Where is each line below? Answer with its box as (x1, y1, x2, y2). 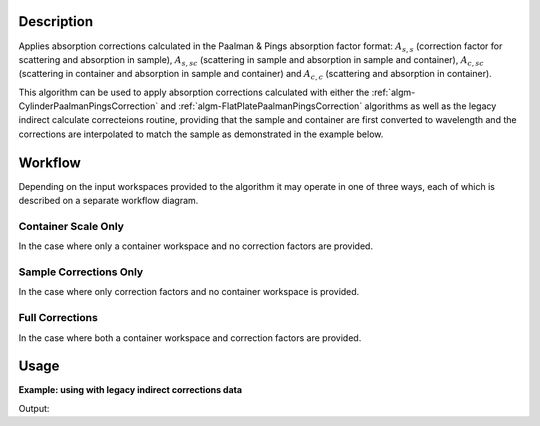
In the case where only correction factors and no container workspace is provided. (18, 286, 360, 298)
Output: (18, 402, 50, 414)
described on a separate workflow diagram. (18, 195, 199, 207)
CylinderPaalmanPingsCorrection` (18, 100, 159, 112)
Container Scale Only (18, 219, 125, 233)
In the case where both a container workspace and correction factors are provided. (18, 331, 362, 344)
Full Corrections (18, 311, 99, 325)
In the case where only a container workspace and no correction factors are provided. (18, 240, 374, 252)
